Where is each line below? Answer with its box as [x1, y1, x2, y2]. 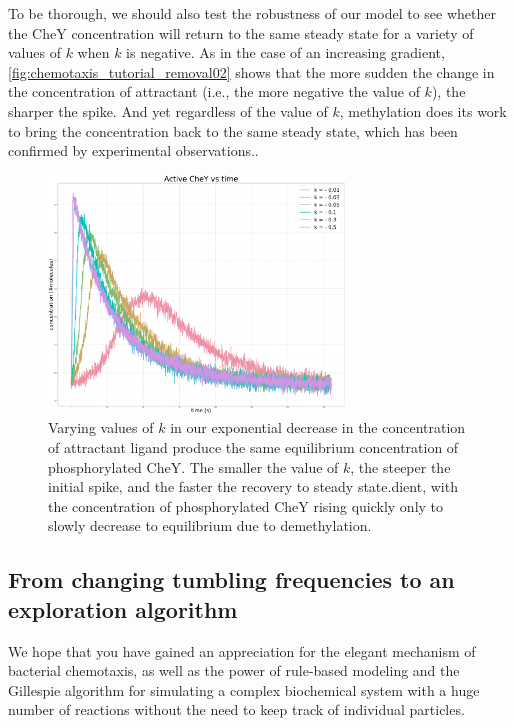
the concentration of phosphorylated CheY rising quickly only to [48, 495, 444, 516]
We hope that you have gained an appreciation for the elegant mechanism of [8, 640, 476, 661]
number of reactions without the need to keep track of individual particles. [8, 699, 465, 720]
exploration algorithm [8, 593, 238, 624]
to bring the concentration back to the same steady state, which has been [8, 120, 458, 141]
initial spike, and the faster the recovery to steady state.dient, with [48, 476, 458, 497]
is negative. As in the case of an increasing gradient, [126, 42, 445, 63]
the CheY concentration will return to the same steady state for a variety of [8, 22, 474, 43]
